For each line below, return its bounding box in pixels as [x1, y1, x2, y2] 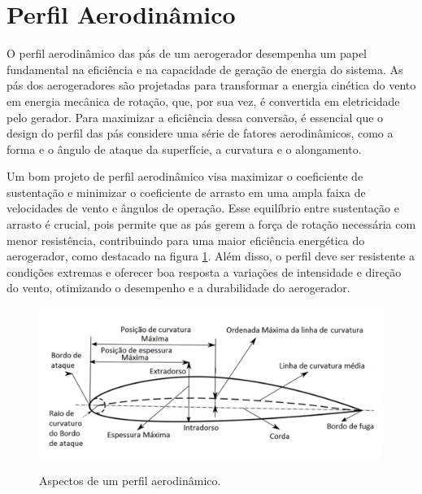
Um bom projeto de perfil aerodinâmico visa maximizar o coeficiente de [7, 168, 363, 185]
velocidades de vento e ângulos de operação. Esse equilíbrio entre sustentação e [7, 199, 399, 216]
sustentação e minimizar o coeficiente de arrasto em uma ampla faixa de [7, 183, 366, 200]
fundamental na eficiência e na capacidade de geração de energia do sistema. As [7, 60, 403, 77]
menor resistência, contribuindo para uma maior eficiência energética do [7, 231, 365, 248]
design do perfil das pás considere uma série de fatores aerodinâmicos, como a [7, 125, 394, 142]
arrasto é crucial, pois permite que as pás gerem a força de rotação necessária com [7, 216, 416, 233]
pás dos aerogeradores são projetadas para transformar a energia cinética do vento [7, 77, 416, 94]
